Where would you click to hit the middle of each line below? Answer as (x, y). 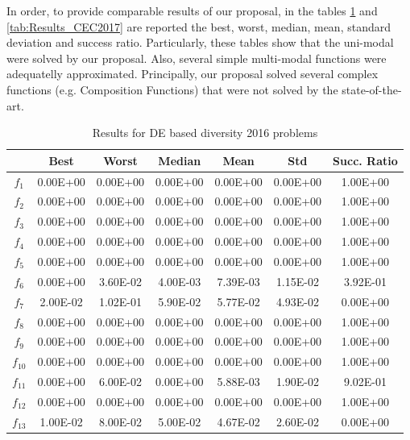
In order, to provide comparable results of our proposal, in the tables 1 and (192, 10)
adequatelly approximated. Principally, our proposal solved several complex (193, 74)
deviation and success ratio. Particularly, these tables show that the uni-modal (200, 42)
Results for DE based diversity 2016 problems (205, 133)
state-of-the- (372, 89)
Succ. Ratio (365, 160)
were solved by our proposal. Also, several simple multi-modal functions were (197, 58)
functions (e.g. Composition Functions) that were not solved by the (172, 89)
